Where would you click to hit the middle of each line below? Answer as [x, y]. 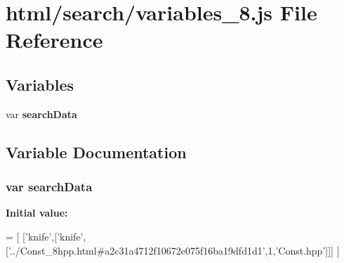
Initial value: [37, 213]
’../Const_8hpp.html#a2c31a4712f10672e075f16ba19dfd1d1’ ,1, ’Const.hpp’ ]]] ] [174, 250]
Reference [54, 40]
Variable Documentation [96, 152]
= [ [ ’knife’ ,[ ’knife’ [45, 236]
